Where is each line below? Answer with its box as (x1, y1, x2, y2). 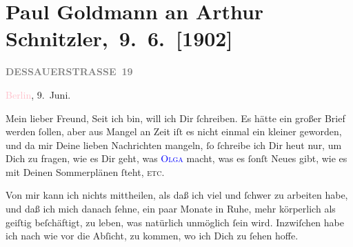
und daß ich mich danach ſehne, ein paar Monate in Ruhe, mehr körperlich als (6, 201, 336, 216)
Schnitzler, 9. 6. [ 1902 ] (6, 24, 233, 52)
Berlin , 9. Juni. (6, 87, 71, 101)
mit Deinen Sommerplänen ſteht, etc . (6, 164, 165, 179)
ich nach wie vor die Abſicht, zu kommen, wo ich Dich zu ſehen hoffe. (6, 228, 299, 243)
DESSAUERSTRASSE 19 (6, 64, 133, 79)
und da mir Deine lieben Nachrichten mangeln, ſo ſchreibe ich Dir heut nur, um (6, 137, 342, 152)
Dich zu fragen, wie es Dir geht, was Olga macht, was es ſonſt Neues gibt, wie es (6, 151, 347, 166)
